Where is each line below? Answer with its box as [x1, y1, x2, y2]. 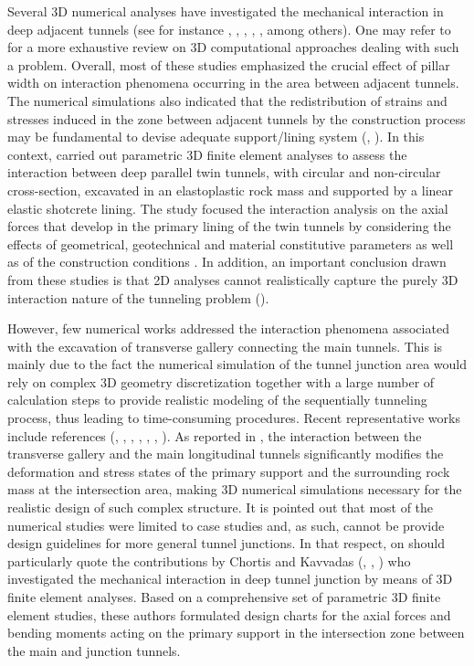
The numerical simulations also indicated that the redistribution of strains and [7, 90, 448, 110]
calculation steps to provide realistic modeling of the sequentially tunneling [7, 390, 427, 409]
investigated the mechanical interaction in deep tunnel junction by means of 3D [7, 569, 453, 588]
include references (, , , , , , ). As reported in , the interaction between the [7, 426, 422, 445]
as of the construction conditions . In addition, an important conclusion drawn [7, 252, 447, 271]
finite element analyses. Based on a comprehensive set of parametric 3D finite [7, 587, 441, 606]
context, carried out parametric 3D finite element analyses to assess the [7, 144, 407, 164]
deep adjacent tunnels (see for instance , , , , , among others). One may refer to [7, 19, 451, 38]
